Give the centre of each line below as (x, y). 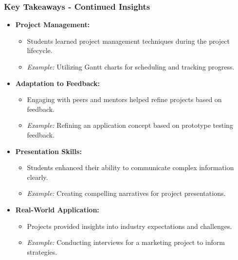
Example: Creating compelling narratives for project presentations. (126, 193)
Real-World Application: (57, 209)
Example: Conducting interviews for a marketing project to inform (126, 242)
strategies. (42, 251)
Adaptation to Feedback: (58, 83)
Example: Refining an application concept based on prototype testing (130, 125)
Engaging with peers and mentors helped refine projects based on (124, 99)
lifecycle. (40, 50)
